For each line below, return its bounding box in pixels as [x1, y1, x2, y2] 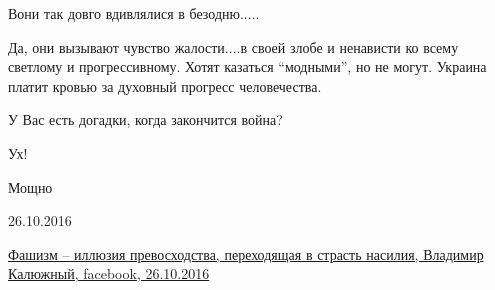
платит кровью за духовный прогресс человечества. [8, 75, 322, 96]
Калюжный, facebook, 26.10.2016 [8, 263, 210, 284]
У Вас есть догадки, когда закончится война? [8, 109, 283, 130]
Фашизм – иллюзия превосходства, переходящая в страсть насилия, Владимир [8, 243, 484, 264]
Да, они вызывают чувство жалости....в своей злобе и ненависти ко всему [8, 36, 459, 57]
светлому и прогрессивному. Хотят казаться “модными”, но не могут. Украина [8, 56, 487, 77]
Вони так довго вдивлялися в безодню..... [8, 3, 260, 23]
